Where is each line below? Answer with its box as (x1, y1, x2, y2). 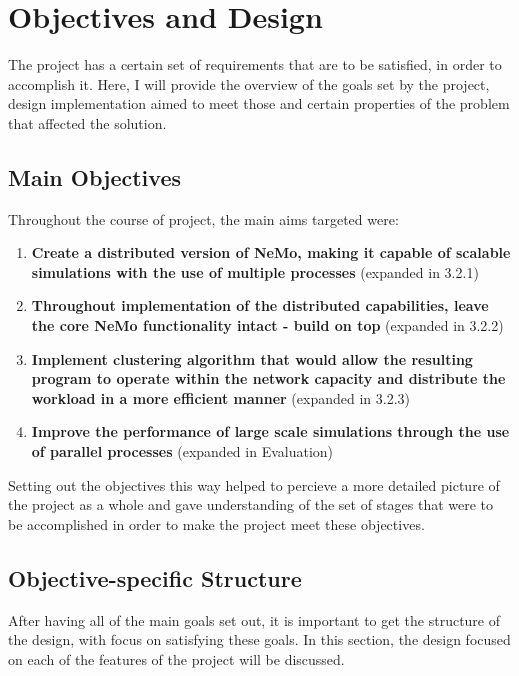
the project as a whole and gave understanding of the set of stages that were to (8, 494, 494, 515)
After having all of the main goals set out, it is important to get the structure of (8, 609, 501, 630)
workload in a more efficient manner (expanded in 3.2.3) (31, 387, 410, 408)
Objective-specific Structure (8, 562, 302, 593)
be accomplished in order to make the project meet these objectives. (8, 513, 425, 534)
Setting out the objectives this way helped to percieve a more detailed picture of (8, 474, 500, 495)
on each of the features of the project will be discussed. (8, 648, 345, 669)
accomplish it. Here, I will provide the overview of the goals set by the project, (8, 73, 490, 94)
